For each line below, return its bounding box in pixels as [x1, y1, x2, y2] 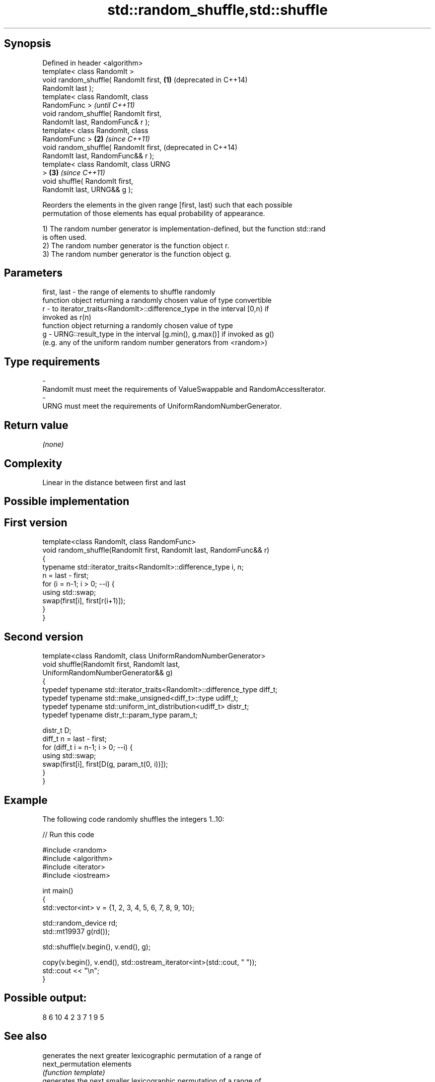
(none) [42, 440, 64, 449]
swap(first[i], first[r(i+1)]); [42, 596, 126, 605]
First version [4, 516, 68, 529]
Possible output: [4, 992, 87, 1005]
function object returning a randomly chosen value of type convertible [42, 296, 272, 305]
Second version [4, 630, 83, 643]
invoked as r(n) [42, 313, 91, 322]
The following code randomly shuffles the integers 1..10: [42, 814, 224, 823]
